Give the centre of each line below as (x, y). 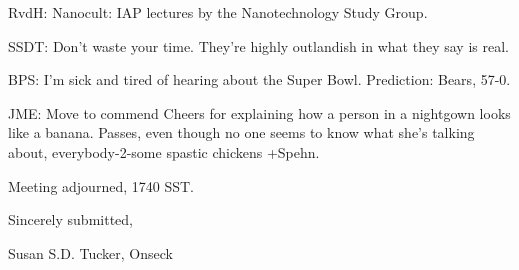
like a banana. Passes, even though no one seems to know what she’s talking (241, 132)
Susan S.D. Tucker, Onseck (90, 252)
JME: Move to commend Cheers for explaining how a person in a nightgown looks (259, 112)
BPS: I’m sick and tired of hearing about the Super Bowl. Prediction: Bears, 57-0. (259, 79)
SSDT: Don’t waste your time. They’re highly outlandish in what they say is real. (258, 45)
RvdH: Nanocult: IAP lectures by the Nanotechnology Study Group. (218, 12)
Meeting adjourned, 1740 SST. (101, 185)
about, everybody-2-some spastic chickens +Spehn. (164, 151)
